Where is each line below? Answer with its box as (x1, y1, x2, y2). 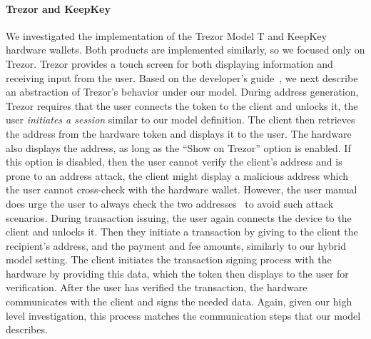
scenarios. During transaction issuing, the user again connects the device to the (6, 210, 352, 225)
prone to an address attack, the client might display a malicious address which (6, 168, 349, 183)
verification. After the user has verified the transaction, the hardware (6, 280, 308, 295)
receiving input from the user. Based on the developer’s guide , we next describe (6, 70, 358, 85)
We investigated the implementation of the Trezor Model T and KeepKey (6, 28, 327, 43)
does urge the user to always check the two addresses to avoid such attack (6, 196, 334, 211)
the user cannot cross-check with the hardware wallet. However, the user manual (6, 182, 357, 197)
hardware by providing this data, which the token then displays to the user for (6, 265, 349, 280)
